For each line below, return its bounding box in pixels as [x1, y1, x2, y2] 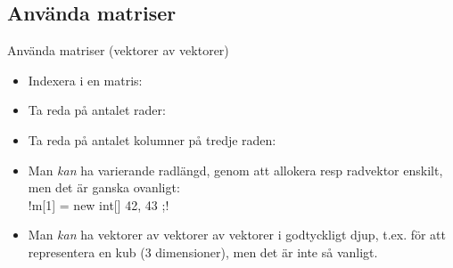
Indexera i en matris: [28, 70, 143, 89]
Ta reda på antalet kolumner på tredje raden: [28, 130, 276, 149]
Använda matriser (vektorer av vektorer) [7, 41, 229, 60]
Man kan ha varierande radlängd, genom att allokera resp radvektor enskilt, [28, 160, 443, 179]
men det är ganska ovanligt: [28, 178, 180, 197]
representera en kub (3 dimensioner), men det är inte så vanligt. [28, 242, 378, 261]
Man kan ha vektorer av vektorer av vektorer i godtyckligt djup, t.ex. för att [28, 225, 447, 244]
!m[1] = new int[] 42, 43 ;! [28, 195, 169, 214]
